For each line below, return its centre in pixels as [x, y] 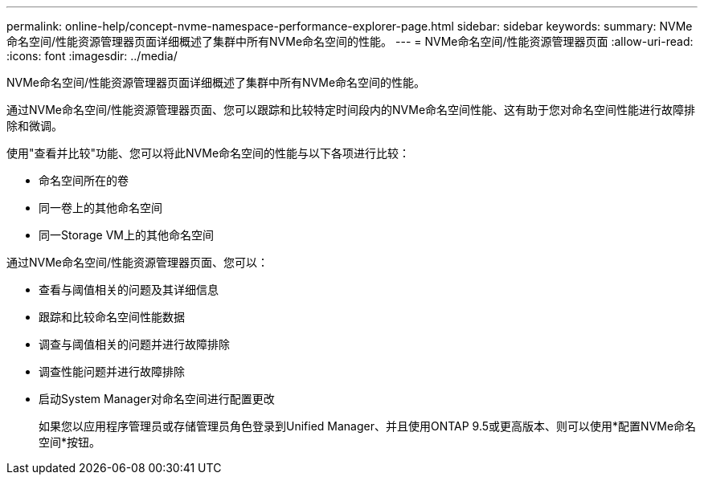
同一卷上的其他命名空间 [100, 208]
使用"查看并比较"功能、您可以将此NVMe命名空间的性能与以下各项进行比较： [209, 153]
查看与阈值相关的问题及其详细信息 [129, 289]
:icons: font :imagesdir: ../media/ [92, 56]
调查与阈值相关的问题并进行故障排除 [134, 344]
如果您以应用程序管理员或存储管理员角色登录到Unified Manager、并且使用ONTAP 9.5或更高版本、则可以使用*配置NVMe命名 [368, 426]
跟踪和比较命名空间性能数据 [112, 317]
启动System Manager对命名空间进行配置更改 [157, 399]
